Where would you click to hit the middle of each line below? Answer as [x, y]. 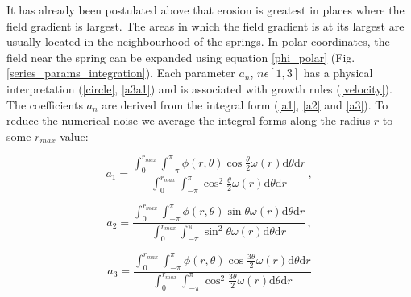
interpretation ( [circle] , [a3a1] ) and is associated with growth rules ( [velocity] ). [199, 88]
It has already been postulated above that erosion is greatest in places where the [205, 10]
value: [74, 136]
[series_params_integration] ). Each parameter [121, 73]
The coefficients [45, 104]
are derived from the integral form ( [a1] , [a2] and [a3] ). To [245, 104]
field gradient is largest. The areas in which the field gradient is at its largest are [205, 25]
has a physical [338, 73]
